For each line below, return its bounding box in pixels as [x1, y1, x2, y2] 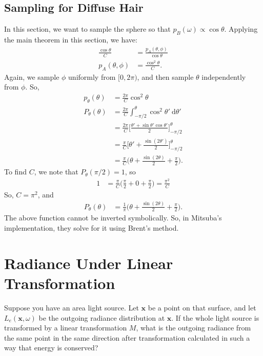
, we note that [34, 166, 78, 177]
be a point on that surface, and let [148, 302, 256, 313]
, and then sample [137, 71, 194, 82]
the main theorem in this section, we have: [4, 34, 137, 44]
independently [201, 71, 246, 82]
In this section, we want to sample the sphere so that [4, 24, 171, 34]
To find [4, 166, 27, 177]
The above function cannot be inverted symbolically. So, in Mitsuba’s [4, 212, 222, 223]
